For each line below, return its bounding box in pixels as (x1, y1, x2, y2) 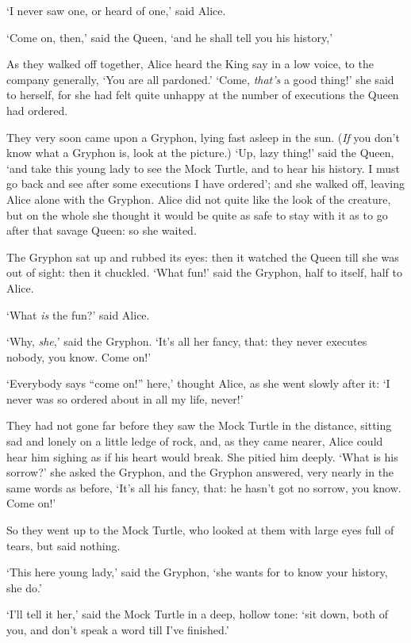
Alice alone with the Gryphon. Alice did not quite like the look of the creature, (6, 190, 391, 207)
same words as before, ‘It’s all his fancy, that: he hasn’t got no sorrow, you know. (6, 479, 401, 496)
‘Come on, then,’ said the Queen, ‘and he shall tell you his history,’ (6, 29, 333, 45)
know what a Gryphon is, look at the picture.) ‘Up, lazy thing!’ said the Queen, (6, 144, 394, 161)
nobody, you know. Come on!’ (6, 348, 152, 365)
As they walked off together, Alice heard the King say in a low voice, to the (6, 55, 374, 72)
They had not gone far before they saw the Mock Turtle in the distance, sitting (6, 417, 392, 434)
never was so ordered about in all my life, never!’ (6, 390, 244, 407)
